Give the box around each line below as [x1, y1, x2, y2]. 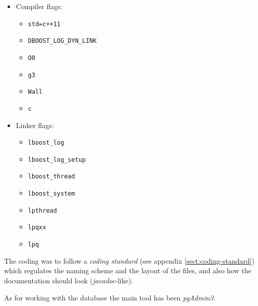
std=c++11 [28, 20, 61, 28]
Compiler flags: [16, 1, 62, 11]
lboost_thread [28, 173, 75, 180]
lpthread [28, 207, 57, 214]
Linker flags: [16, 119, 54, 130]
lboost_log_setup [28, 156, 86, 163]
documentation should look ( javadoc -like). [4, 275, 133, 285]
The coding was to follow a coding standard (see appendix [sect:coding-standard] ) [4, 255, 255, 266]
